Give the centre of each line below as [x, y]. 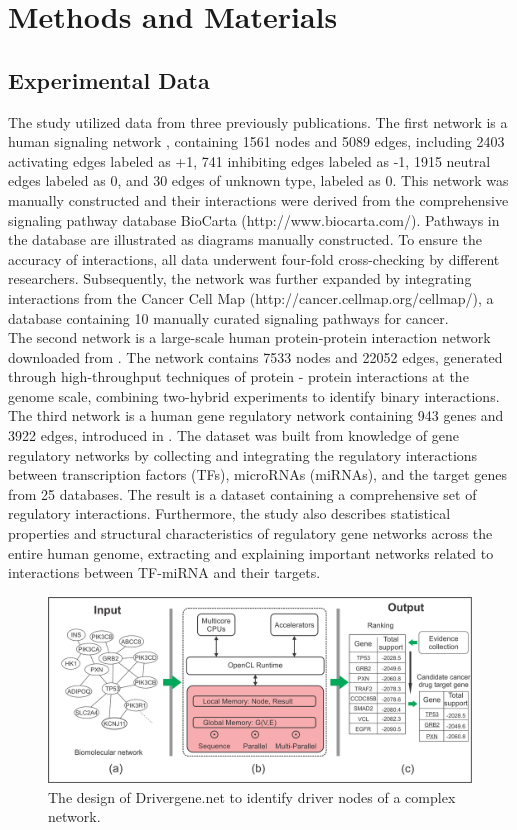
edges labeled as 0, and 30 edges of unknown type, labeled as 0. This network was [258, 180]
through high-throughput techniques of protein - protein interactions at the [238, 376]
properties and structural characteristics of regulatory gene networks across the [250, 533]
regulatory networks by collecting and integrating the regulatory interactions [243, 454]
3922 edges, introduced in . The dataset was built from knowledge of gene [234, 435]
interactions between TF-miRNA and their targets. [164, 572]
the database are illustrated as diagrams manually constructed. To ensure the [245, 239]
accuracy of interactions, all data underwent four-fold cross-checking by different [254, 258]
